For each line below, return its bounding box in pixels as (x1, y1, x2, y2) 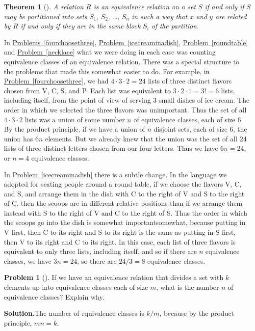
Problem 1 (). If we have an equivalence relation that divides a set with (4, 272, 224, 282)
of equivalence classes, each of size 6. (133, 114, 243, 124)
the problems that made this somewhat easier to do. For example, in (4, 66, 210, 76)
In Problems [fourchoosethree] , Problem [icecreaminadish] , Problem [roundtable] (4, 37, 248, 47)
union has (4, 133, 33, 143)
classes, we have (4, 255, 51, 266)
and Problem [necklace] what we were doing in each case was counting (4, 47, 216, 57)
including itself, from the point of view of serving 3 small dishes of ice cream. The (4, 95, 250, 105)
